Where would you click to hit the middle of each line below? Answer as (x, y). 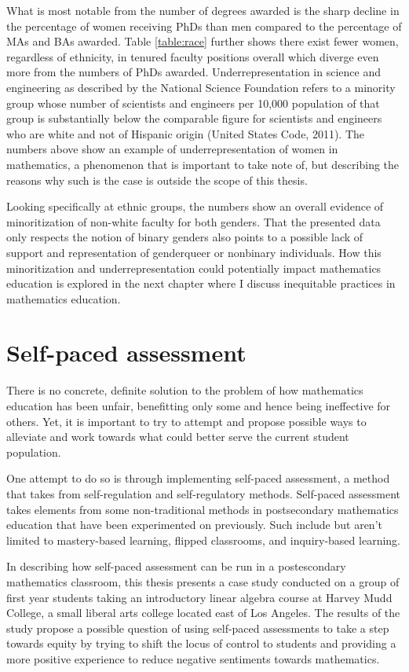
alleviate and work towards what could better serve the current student (178, 437)
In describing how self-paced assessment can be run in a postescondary (176, 566)
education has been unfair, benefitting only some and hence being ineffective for (199, 406)
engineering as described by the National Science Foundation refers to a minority (201, 87)
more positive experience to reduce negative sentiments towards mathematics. (193, 658)
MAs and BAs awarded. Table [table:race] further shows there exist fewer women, (203, 41)
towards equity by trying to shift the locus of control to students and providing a (201, 643)
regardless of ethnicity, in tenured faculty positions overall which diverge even (193, 56)
